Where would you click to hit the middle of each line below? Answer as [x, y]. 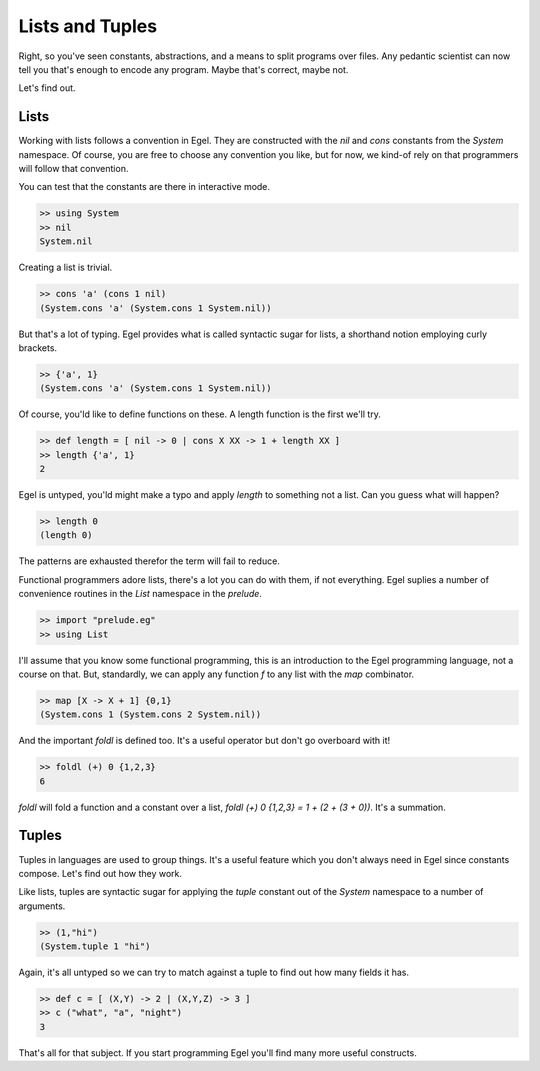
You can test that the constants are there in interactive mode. [144, 187]
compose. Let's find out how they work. [100, 873]
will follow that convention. [73, 169]
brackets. [38, 347]
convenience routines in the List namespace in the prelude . [140, 594]
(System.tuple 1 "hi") [95, 946]
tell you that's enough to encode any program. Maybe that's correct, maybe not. [183, 69]
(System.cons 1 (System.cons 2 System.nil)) [150, 714]
